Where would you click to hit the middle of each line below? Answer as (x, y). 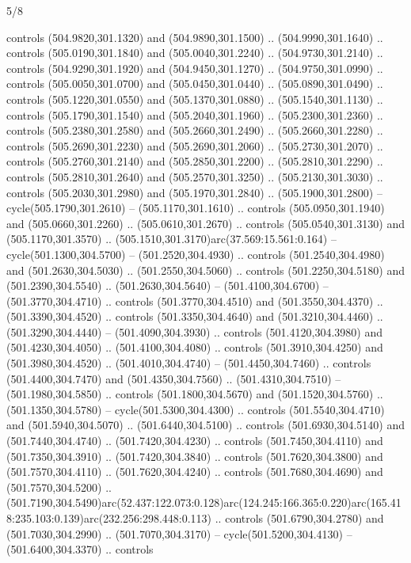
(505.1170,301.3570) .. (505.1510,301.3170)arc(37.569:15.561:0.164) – (171, 239)
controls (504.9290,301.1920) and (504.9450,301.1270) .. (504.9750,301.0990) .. (195, 68)
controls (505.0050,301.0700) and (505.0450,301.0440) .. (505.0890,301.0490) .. (195, 84)
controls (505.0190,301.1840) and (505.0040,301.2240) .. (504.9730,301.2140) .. (195, 53)
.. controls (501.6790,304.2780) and (299, 518)
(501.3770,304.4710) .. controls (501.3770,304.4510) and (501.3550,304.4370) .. (195, 301)
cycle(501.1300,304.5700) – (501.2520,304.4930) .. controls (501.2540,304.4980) (196, 254)
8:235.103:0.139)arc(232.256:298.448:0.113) (109, 518)
